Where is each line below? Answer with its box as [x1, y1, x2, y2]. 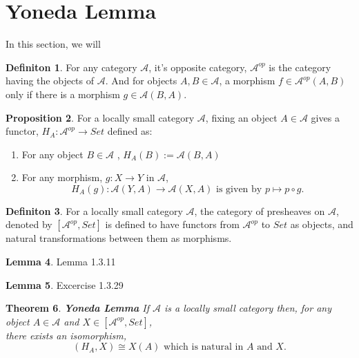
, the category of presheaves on [194, 203, 325, 218]
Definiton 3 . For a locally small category [6, 203, 183, 218]
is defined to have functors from [105, 217, 240, 232]
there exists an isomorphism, [6, 328, 127, 342]
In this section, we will [6, 37, 101, 51]
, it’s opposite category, [148, 59, 247, 74]
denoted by [6, 217, 52, 232]
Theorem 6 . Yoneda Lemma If [6, 301, 150, 315]
